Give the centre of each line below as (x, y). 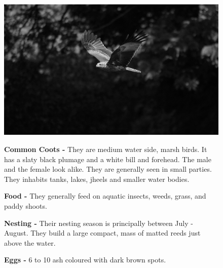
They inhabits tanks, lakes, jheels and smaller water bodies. (97, 179)
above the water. (30, 242)
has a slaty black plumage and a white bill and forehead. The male (108, 159)
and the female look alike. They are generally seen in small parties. (108, 169)
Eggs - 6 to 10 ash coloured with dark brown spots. (85, 260)
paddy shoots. (26, 206)
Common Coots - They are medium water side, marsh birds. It (106, 149)
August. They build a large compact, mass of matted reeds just (102, 233)
